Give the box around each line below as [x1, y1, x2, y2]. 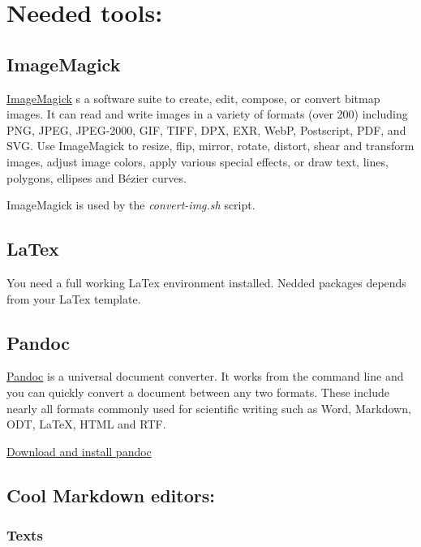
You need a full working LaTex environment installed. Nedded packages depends [6, 273, 406, 291]
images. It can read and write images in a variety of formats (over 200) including [6, 106, 408, 123]
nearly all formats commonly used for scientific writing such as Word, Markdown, [6, 399, 411, 416]
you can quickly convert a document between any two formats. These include [6, 383, 389, 400]
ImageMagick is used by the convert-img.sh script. [6, 196, 256, 213]
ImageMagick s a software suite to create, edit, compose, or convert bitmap [6, 89, 380, 106]
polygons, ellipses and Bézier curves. [6, 169, 187, 186]
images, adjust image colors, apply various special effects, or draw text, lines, [6, 153, 389, 170]
